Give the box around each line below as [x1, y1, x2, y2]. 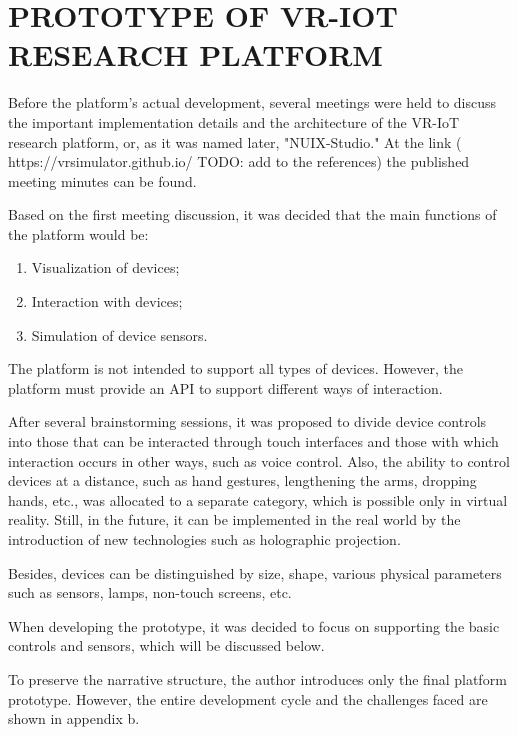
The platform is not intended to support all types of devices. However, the [8, 358, 464, 379]
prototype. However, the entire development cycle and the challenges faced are [8, 688, 488, 709]
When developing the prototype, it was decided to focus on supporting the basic [8, 615, 500, 636]
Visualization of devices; [31, 257, 180, 278]
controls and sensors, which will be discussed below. [8, 635, 325, 656]
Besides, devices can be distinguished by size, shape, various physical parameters [8, 562, 502, 583]
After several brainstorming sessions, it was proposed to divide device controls [8, 411, 487, 432]
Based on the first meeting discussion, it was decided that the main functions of [8, 204, 497, 225]
